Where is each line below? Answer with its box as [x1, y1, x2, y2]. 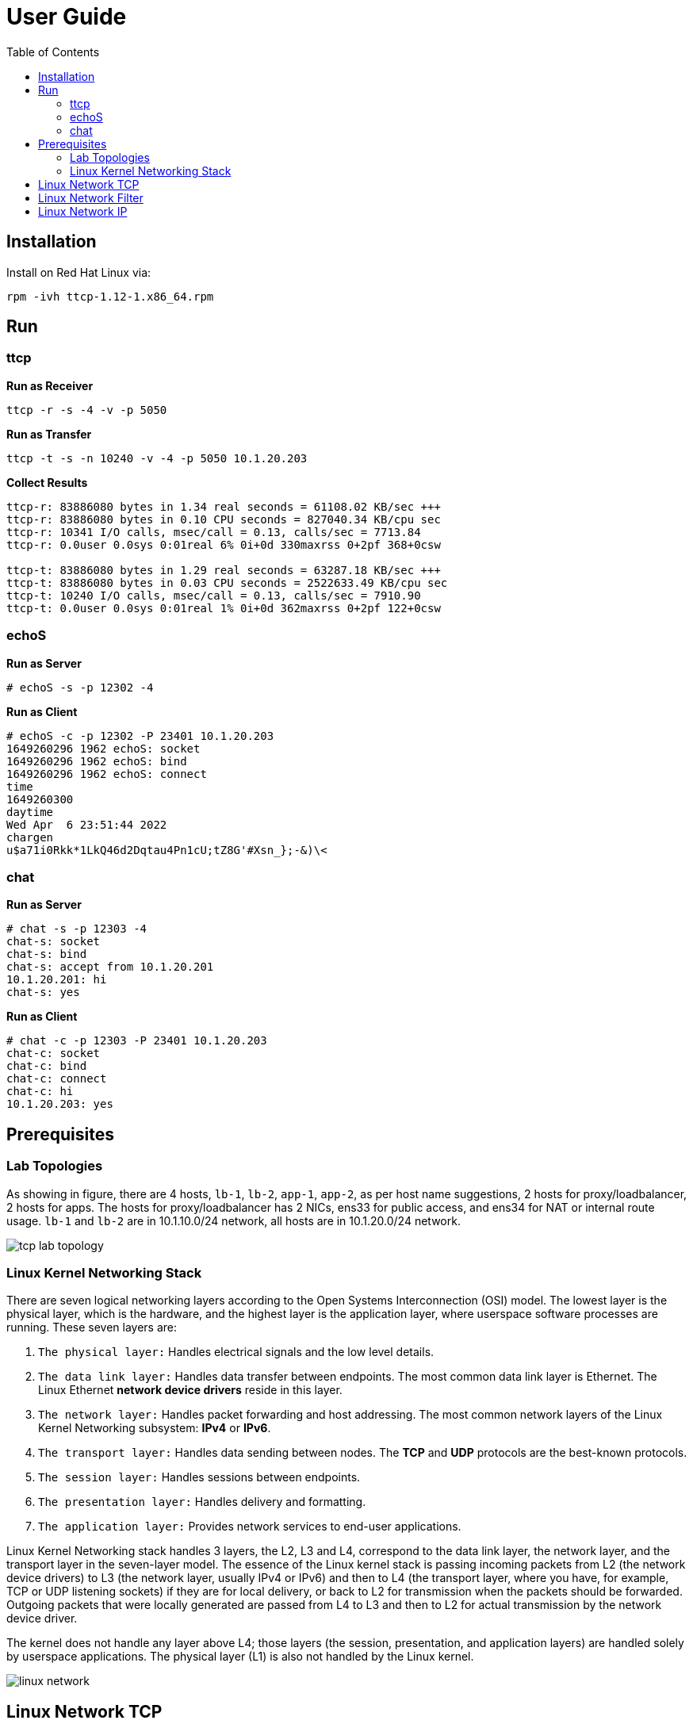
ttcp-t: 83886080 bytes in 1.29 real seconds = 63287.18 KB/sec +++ [6, 563, 441, 577]
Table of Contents [6, 44, 100, 59]
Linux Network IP [38, 204, 128, 218]
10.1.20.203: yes [6, 1098, 113, 1111]
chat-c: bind [6, 1059, 87, 1073]
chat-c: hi [6, 1085, 74, 1098]
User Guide [6, 3, 127, 30]
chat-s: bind [6, 948, 87, 961]
